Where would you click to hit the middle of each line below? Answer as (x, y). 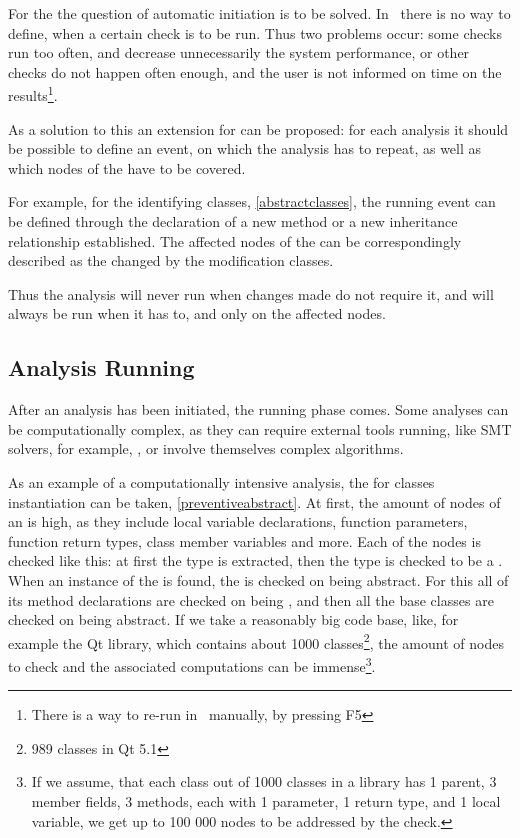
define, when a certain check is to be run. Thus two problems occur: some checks (255, 32)
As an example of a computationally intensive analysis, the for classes (221, 481)
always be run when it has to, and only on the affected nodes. (197, 313)
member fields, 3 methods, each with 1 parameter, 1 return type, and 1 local (266, 800)
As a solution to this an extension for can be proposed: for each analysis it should (258, 128)
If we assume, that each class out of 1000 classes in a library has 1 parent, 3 (264, 781)
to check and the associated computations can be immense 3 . (192, 664)
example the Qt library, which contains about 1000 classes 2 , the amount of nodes (256, 641)
